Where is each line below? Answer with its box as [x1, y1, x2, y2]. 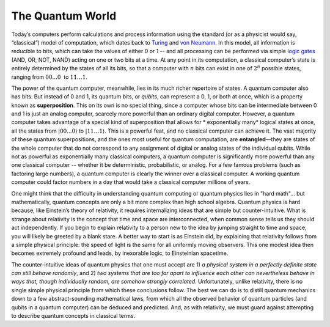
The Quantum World [11, 9, 117, 23]
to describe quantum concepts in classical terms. [11, 312, 136, 320]
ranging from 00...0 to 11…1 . [11, 73, 88, 81]
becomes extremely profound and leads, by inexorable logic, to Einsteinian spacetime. [11, 249, 229, 257]
